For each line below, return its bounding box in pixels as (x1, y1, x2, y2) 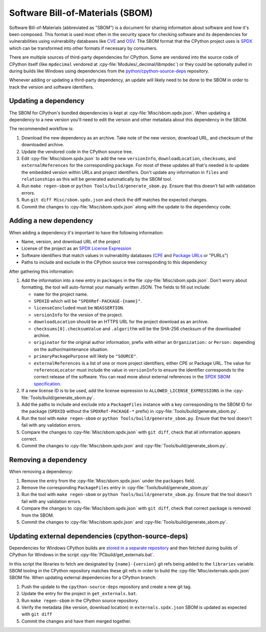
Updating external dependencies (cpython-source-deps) (9, 532, 188, 540)
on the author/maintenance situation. (33, 346, 108, 352)
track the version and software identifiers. (9, 84, 94, 90)
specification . (33, 381, 62, 387)
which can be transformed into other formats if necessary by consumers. (9, 45, 158, 51)
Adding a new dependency (9, 217, 93, 225)
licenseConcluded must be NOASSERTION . (33, 305, 124, 311)
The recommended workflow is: (9, 126, 74, 132)
